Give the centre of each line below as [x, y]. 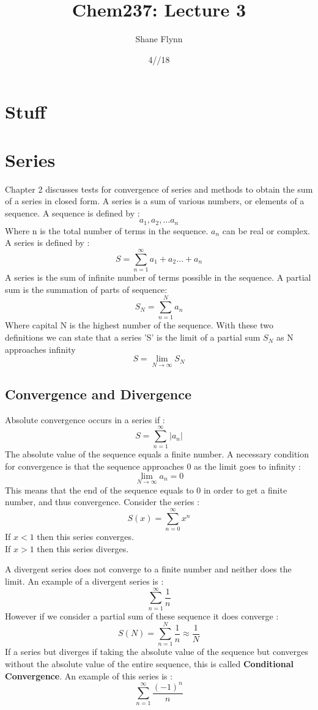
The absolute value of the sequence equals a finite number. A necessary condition [157, 454]
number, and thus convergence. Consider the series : [102, 502]
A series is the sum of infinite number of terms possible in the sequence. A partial [158, 277]
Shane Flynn [159, 39]
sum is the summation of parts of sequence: [86, 289]
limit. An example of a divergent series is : [84, 581]
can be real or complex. [266, 230]
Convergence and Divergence [98, 394]
